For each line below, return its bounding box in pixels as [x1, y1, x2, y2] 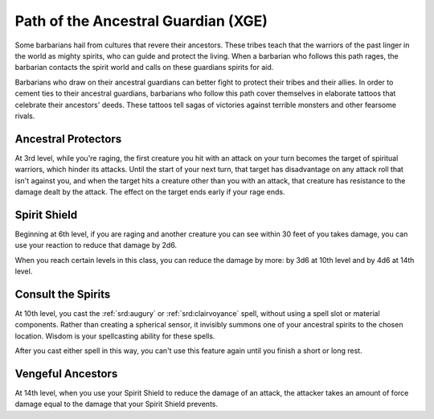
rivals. [14, 111, 35, 121]
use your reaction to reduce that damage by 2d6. [14, 240, 177, 250]
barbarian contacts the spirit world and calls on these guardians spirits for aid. [14, 63, 274, 72]
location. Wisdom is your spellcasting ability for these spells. [14, 331, 215, 341]
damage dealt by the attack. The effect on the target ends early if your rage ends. [14, 187, 285, 196]
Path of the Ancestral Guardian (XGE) [14, 12, 268, 30]
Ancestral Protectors [14, 132, 122, 146]
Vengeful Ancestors [14, 367, 118, 380]
